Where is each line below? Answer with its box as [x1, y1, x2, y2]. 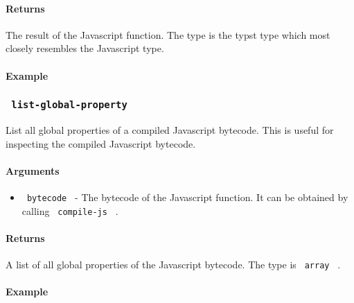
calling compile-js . [21, 203, 118, 218]
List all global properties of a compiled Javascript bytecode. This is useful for [6, 122, 334, 137]
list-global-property [11, 99, 127, 111]
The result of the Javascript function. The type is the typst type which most [6, 27, 330, 42]
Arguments [6, 163, 60, 178]
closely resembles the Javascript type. [6, 41, 164, 55]
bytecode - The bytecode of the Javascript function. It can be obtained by [26, 189, 348, 204]
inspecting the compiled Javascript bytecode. [6, 136, 196, 150]
